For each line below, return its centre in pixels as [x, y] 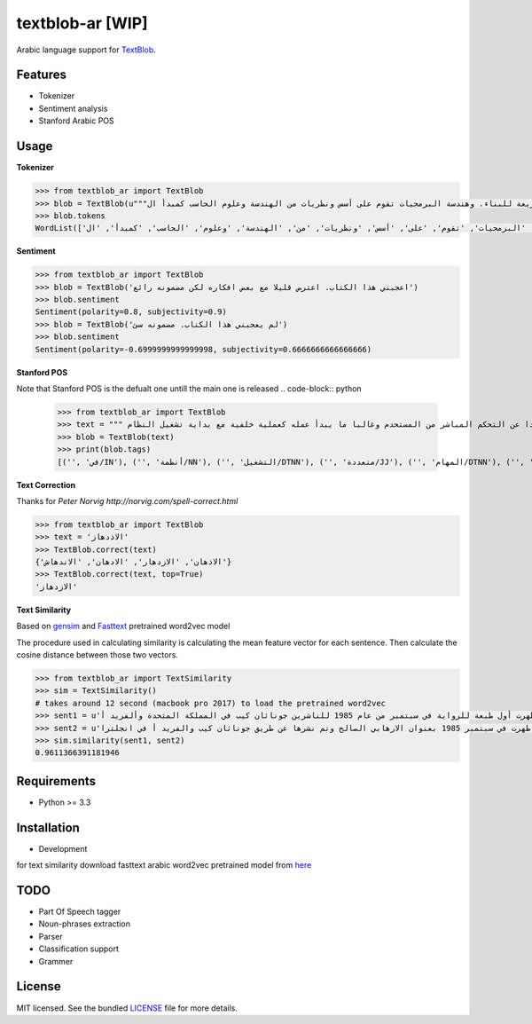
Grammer [56, 961]
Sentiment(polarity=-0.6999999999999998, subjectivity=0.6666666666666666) [203, 349]
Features [41, 75]
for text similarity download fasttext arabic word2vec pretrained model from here [164, 865]
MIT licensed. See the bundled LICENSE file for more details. [127, 1008]
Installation [48, 827]
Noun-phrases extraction [84, 924]
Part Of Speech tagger [80, 912]
